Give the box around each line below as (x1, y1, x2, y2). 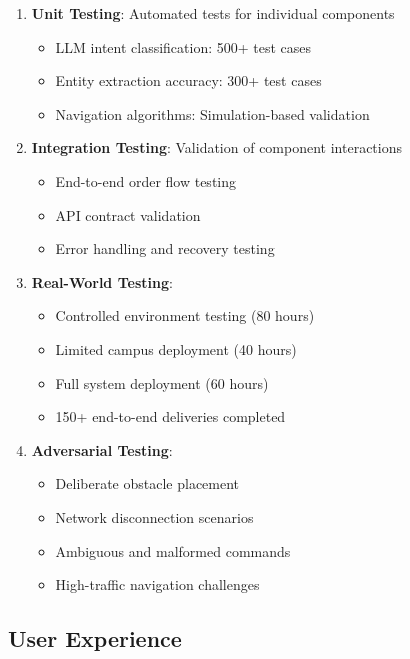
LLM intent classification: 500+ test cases (55, 36, 312, 57)
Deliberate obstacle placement (55, 473, 240, 494)
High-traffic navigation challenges (55, 574, 260, 595)
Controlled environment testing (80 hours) (55, 305, 315, 326)
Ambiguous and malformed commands (55, 540, 291, 561)
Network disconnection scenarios (55, 506, 254, 527)
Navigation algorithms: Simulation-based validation (55, 103, 370, 124)
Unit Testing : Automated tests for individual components (31, 3, 395, 23)
